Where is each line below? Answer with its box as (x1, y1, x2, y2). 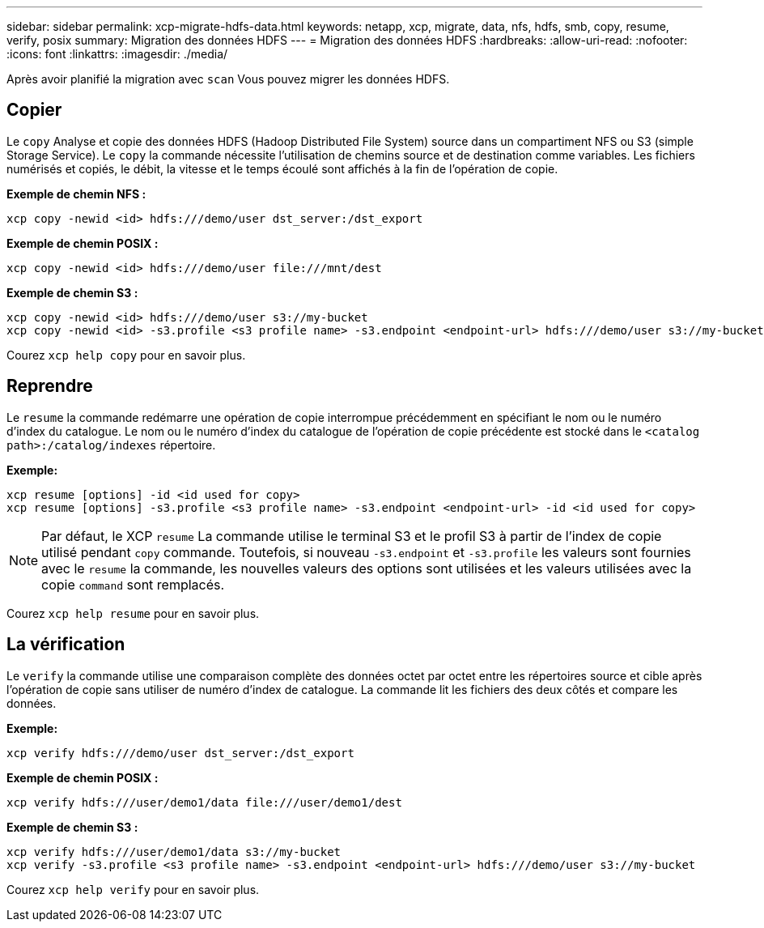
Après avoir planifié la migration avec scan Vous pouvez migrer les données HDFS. (6, 72, 450, 86)
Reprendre (6, 376, 93, 397)
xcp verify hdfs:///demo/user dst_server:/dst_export (6, 746, 354, 760)
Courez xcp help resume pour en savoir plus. (6, 606, 260, 620)
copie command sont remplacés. (41, 576, 225, 593)
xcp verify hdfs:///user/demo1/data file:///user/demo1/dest (6, 795, 402, 809)
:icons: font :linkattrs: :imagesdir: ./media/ (6, 47, 228, 61)
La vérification (6, 634, 125, 655)
